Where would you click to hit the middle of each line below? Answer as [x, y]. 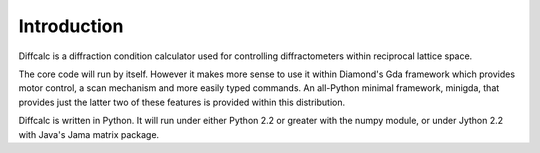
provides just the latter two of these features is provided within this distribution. [181, 102]
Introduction [71, 26]
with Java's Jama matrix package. [89, 134]
